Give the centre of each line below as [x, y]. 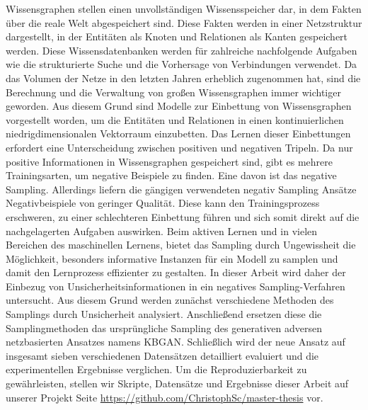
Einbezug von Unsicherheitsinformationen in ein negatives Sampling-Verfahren [176, 286]
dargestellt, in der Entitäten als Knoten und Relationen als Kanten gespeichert [177, 36]
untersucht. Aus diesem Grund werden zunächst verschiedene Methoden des [170, 300]
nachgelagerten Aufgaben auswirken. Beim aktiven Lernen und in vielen [162, 230]
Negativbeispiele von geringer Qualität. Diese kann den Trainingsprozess [163, 203]
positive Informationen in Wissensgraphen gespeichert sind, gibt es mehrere [169, 161]
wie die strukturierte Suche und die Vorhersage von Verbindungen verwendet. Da [182, 64]
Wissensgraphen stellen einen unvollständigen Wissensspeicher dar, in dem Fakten [184, 8]
